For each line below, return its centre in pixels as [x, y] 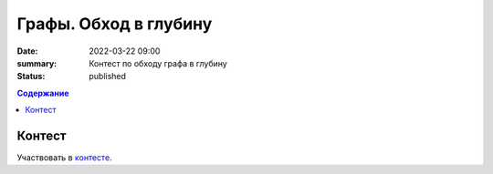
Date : [27, 51]
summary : [37, 63]
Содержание [43, 93]
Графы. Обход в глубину [115, 24]
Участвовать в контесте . [65, 158]
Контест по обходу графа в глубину [158, 63]
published [108, 77]
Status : [31, 77]
